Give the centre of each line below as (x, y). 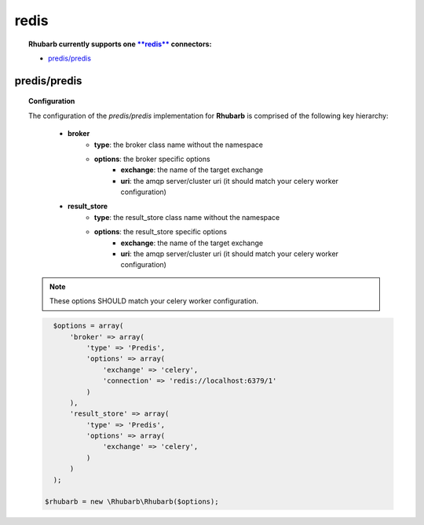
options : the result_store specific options (161, 232)
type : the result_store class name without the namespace (187, 217)
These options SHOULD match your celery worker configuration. (154, 301)
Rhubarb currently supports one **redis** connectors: (120, 44)
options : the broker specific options (153, 159)
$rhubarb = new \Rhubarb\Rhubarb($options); (132, 502)
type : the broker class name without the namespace (179, 145)
